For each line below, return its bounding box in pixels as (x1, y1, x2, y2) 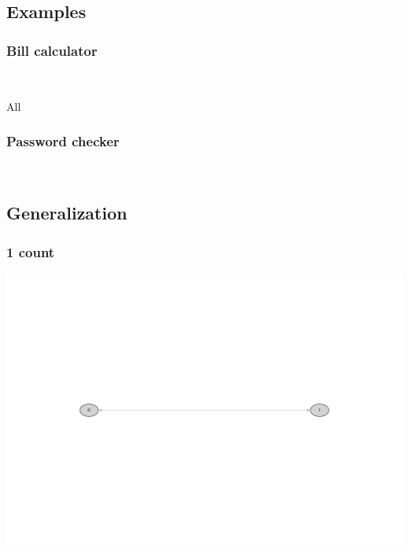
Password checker (6, 131, 120, 151)
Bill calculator (6, 40, 98, 60)
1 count (6, 241, 55, 261)
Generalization (6, 201, 127, 225)
